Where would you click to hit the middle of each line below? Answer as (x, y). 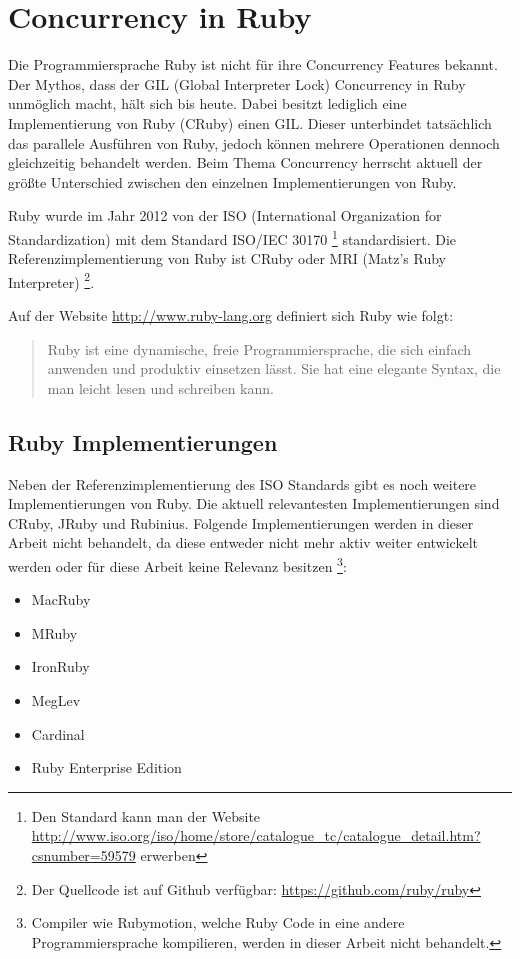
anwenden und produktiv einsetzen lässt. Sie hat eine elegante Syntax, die (274, 368)
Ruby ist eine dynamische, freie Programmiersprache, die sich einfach (259, 348)
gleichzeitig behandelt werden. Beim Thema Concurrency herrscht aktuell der (245, 162)
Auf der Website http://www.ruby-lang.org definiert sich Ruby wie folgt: (231, 314)
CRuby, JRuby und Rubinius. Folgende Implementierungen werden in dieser (241, 522)
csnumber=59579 (83, 854)
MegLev (56, 699)
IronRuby (60, 666)
